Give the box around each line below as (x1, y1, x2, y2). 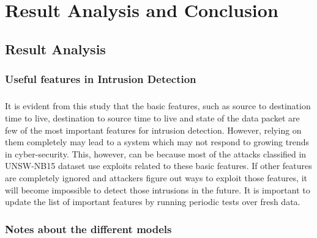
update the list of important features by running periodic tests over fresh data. (5, 195, 300, 208)
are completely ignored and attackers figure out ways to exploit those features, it (5, 171, 307, 184)
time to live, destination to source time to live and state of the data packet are (5, 111, 300, 124)
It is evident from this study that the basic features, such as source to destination (5, 99, 311, 112)
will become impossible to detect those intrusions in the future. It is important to (5, 183, 310, 196)
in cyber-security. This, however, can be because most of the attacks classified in (5, 147, 307, 160)
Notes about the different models (5, 221, 172, 236)
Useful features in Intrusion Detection (5, 71, 196, 87)
